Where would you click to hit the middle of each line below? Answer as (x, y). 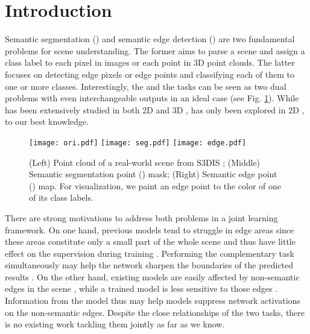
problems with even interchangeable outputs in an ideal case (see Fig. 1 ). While (152, 98)
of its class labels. (61, 197)
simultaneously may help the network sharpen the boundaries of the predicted (149, 265)
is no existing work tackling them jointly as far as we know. (115, 324)
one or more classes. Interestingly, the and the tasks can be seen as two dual (146, 86)
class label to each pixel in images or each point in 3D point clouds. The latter (150, 62)
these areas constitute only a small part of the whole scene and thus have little (150, 241)
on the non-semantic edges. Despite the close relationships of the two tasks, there (155, 312)
